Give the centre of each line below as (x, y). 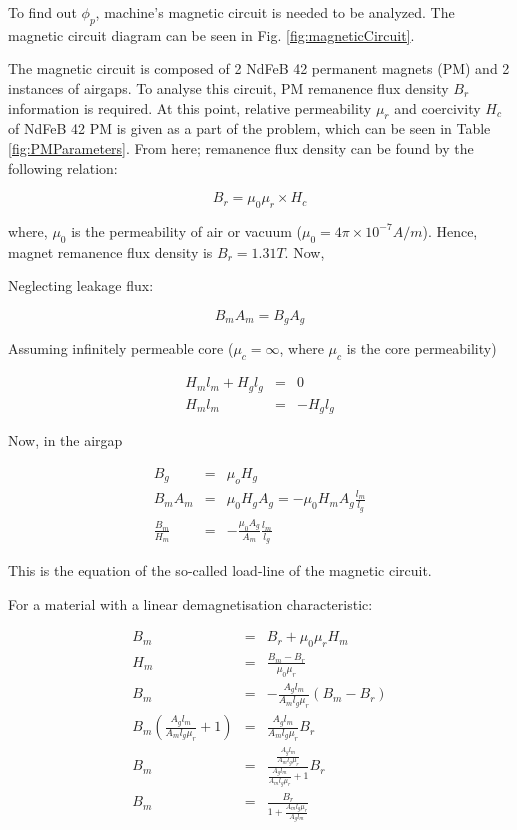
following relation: (63, 167)
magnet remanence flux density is (110, 251)
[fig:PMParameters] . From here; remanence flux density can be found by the (241, 147)
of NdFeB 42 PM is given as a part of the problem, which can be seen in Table (249, 128)
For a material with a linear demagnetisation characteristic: (190, 603)
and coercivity (437, 107)
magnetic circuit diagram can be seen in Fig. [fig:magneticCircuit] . (211, 34)
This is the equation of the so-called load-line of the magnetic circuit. (220, 570)
